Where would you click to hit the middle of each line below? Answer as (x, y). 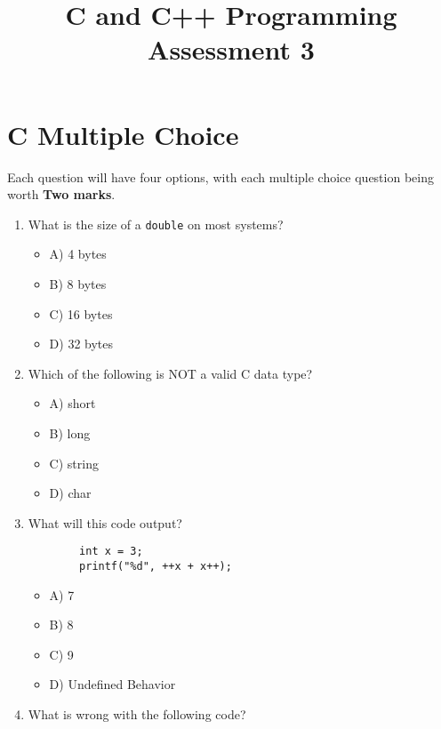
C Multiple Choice (123, 134)
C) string (74, 463)
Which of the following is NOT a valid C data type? (170, 373)
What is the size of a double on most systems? (156, 224)
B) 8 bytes (78, 283)
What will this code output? (105, 522)
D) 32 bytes (81, 344)
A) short (72, 403)
